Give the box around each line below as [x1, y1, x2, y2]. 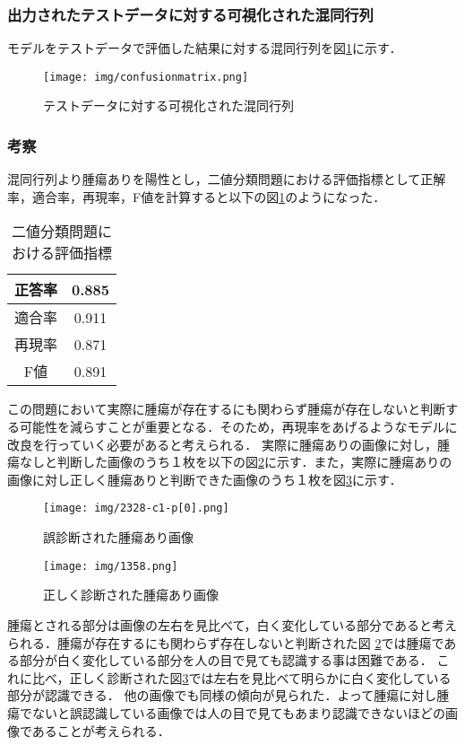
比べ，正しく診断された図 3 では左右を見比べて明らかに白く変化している [31, 668, 452, 687]
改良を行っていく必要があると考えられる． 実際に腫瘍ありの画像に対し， [7, 434, 437, 453]
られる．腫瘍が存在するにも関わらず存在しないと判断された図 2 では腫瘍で [7, 633, 444, 652]
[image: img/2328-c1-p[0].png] [43, 502, 229, 515]
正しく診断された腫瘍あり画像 [43, 585, 219, 604]
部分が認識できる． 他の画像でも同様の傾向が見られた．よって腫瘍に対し [7, 686, 437, 705]
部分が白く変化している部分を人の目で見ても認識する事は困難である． [19, 651, 433, 670]
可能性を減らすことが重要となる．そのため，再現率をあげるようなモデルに [19, 417, 458, 436]
